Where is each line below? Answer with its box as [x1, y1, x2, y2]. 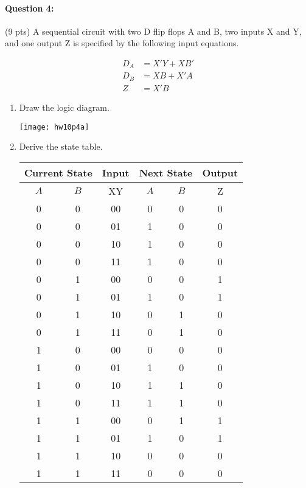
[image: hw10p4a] [19, 122, 89, 131]
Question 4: [5, 1, 54, 14]
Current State [24, 165, 92, 180]
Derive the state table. [19, 140, 103, 153]
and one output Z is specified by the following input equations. [5, 37, 239, 49]
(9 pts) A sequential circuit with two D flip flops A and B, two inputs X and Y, [5, 24, 302, 37]
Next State [139, 165, 193, 180]
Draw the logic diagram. [19, 100, 110, 113]
